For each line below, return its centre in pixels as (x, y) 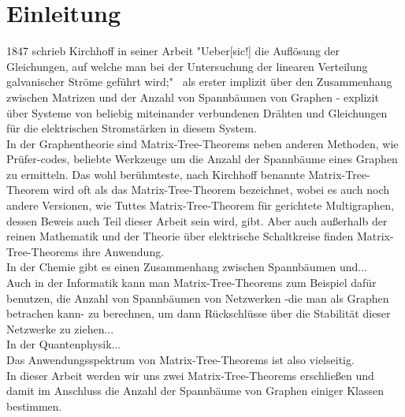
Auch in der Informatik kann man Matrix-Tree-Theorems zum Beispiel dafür (191, 283)
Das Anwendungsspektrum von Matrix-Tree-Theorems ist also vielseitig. (180, 359)
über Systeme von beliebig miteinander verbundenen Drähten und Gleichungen (197, 112)
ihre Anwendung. (123, 251)
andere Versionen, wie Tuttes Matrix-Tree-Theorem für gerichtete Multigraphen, (201, 205)
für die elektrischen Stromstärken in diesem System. (132, 128)
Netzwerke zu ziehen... (60, 328)
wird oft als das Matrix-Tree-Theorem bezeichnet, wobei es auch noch (221, 190)
